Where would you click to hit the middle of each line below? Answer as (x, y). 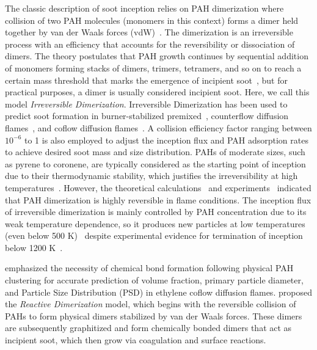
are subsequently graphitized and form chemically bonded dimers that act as (148, 328)
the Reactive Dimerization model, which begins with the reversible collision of (151, 304)
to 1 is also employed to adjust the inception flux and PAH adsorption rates (166, 140)
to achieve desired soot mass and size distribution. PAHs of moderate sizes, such (155, 152)
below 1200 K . (34, 247)
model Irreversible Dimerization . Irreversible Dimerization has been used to (146, 104)
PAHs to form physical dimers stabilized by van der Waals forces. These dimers (154, 315)
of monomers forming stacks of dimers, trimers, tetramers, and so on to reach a (153, 67)
